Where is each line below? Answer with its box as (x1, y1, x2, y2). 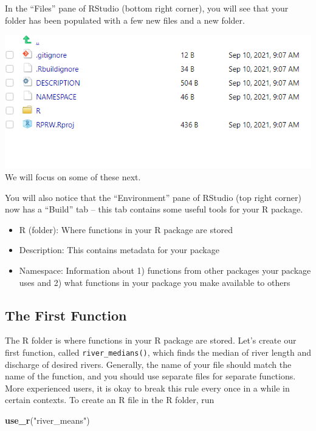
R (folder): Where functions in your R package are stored (19, 223, 233, 236)
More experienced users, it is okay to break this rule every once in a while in (5, 381, 290, 394)
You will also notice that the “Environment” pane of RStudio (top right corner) (5, 191, 301, 203)
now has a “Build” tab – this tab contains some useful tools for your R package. (5, 203, 303, 215)
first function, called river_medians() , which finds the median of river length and (5, 346, 311, 359)
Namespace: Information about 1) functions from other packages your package (19, 264, 311, 277)
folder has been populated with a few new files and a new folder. (5, 13, 245, 26)
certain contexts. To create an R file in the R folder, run (5, 393, 215, 406)
